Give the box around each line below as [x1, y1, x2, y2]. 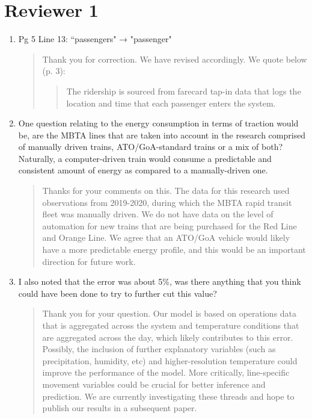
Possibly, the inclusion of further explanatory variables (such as [42, 343, 276, 355]
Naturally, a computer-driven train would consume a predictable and [18, 152, 272, 164]
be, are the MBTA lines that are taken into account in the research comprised [18, 128, 306, 141]
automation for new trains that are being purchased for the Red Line [42, 219, 297, 232]
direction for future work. [42, 255, 136, 267]
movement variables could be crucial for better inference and [42, 377, 266, 390]
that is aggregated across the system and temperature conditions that [42, 319, 299, 331]
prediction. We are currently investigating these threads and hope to [42, 390, 295, 402]
